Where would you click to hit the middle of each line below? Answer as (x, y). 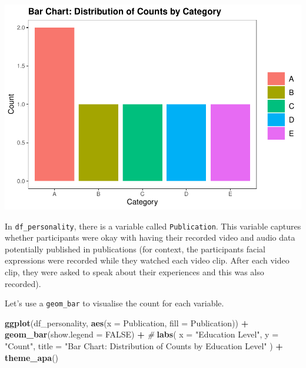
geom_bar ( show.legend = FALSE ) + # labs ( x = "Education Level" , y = (142, 334)
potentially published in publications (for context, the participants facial (135, 249)
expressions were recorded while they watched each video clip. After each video (147, 260)
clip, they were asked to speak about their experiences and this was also (134, 271)
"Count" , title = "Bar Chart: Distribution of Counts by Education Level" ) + (144, 345)
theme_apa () (32, 357)
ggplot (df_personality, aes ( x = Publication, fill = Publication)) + (127, 323)
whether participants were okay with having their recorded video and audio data (150, 237)
